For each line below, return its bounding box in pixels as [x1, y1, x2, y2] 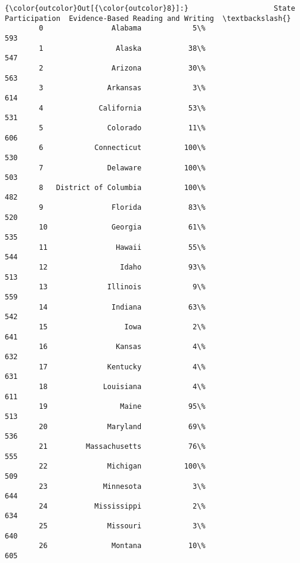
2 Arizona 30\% [39, 63, 206, 72]
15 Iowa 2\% [39, 323, 206, 331]
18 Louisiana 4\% [39, 382, 206, 391]
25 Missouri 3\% [39, 522, 206, 531]
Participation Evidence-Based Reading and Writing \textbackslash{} [5, 14, 291, 23]
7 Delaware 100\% [39, 163, 206, 172]
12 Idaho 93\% [39, 263, 206, 272]
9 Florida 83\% [39, 203, 206, 212]
